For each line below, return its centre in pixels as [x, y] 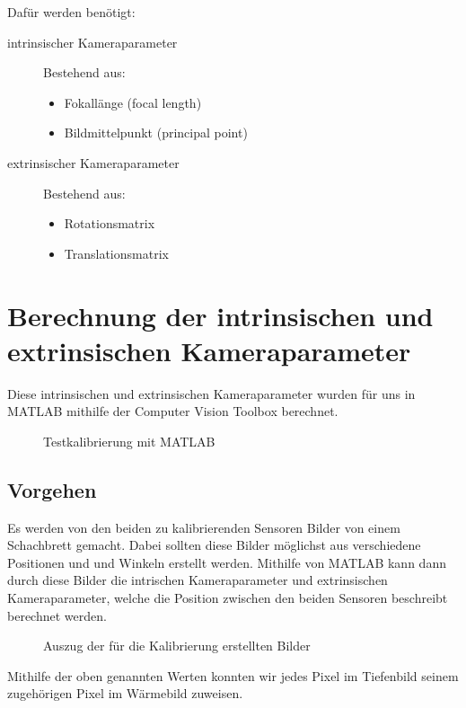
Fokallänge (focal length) [133, 102]
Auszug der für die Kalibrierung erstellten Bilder [177, 646]
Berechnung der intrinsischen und [220, 315]
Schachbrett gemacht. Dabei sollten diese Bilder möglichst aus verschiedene [214, 545]
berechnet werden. [57, 615]
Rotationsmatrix [110, 223]
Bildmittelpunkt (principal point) [156, 133]
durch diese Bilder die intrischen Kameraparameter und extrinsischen [198, 580]
